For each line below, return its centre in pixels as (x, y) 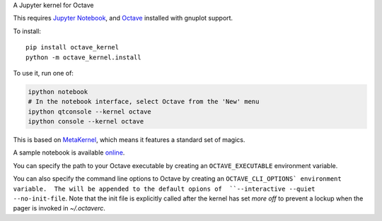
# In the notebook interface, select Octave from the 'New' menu (144, 102)
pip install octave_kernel (73, 47)
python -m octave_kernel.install (83, 57)
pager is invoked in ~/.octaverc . (59, 208)
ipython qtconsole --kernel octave (89, 112)
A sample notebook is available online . (69, 153)
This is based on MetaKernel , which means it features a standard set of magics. (129, 140)
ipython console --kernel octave (86, 121)
